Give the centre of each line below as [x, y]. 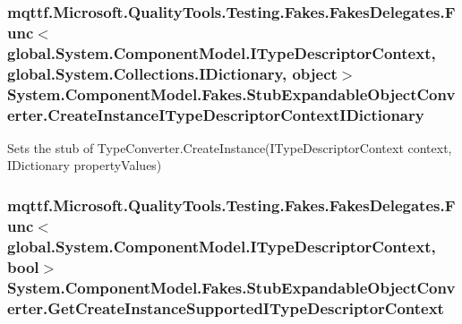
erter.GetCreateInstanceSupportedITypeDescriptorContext [226, 307]
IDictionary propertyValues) [85, 165]
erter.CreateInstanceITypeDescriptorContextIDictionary [216, 114]
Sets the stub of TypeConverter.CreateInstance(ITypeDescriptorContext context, [230, 147]
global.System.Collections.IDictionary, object [172, 73]
